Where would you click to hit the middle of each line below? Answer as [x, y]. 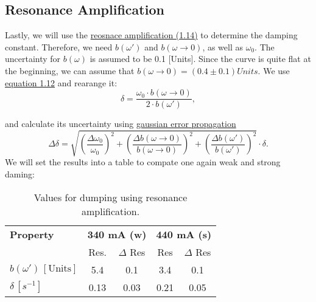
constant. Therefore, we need [59, 46]
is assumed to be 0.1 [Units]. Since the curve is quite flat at [200, 59]
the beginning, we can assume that [70, 70]
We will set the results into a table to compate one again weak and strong [143, 162]
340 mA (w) [117, 234]
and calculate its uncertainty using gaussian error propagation [121, 124]
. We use [274, 70]
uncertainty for [33, 59]
